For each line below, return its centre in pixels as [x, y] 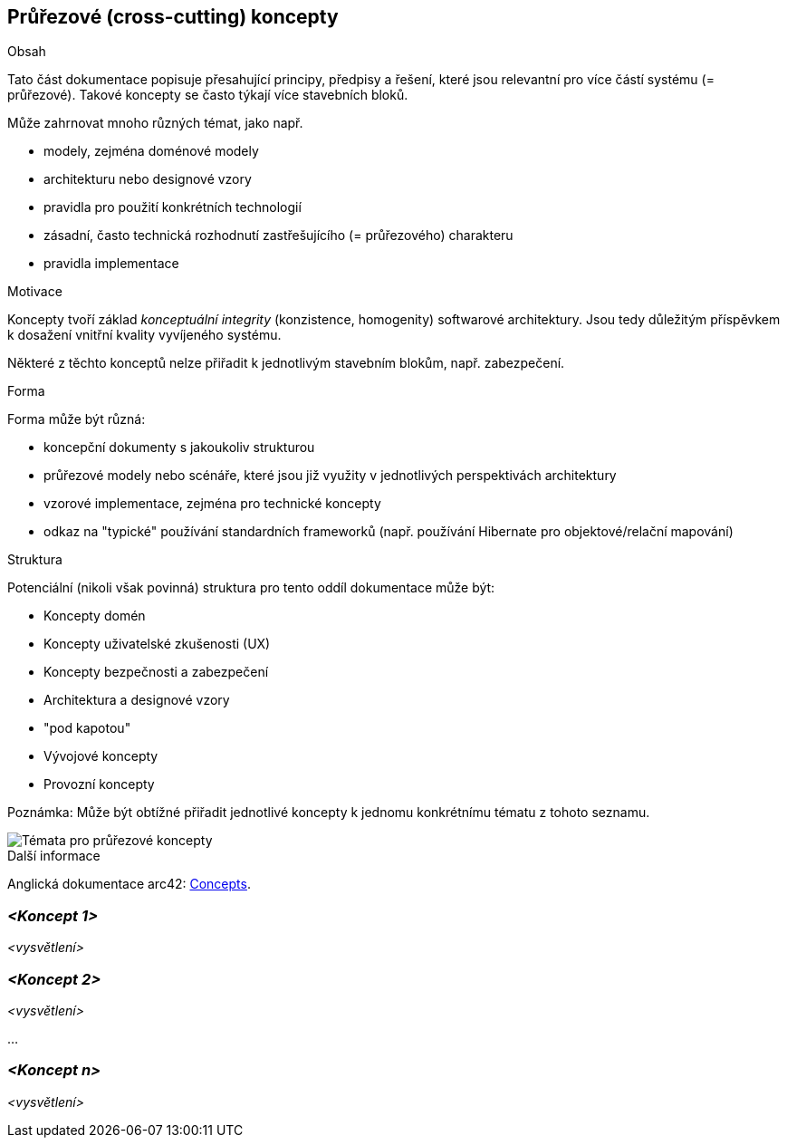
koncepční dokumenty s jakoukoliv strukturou [179, 447]
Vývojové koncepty [101, 756]
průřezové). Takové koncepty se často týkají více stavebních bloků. [208, 95]
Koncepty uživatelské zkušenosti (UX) [157, 644]
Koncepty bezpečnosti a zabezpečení [156, 672]
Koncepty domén [95, 616]
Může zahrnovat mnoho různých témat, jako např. [155, 123]
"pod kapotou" [87, 728]
